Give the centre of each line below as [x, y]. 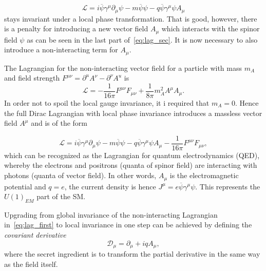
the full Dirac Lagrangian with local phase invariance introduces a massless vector [133, 113]
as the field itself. [31, 264]
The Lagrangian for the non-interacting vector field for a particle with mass [123, 67]
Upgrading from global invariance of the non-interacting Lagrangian [111, 214]
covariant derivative [35, 235]
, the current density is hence [110, 186]
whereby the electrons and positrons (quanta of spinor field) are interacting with [131, 165]
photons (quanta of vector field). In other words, [80, 175]
